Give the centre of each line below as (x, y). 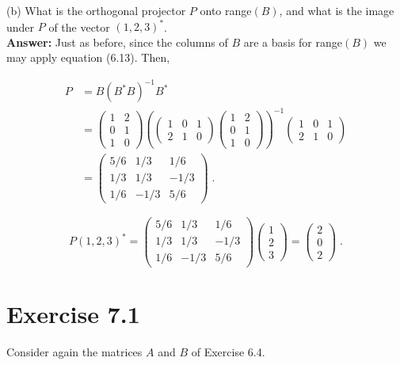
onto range (226, 10)
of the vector (79, 27)
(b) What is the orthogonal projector (96, 10)
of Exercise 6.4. (228, 351)
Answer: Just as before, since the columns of (117, 42)
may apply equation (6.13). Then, (88, 57)
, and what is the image (337, 10)
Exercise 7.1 (73, 313)
